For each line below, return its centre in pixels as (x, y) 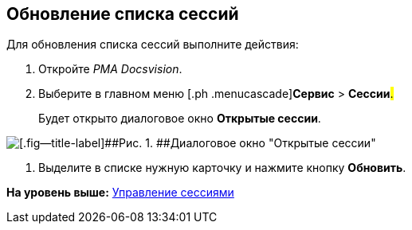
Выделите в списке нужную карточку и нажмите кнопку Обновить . (222, 168)
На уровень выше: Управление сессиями (120, 193)
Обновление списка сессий (123, 14)
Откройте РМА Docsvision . (110, 69)
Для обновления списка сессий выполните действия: (153, 45)
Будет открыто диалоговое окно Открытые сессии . (180, 119)
